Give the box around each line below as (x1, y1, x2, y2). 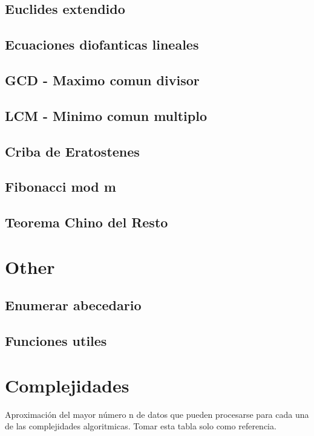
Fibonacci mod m (5, 177, 116, 196)
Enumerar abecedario (5, 296, 142, 314)
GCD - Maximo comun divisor (5, 70, 200, 89)
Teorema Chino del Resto (5, 213, 168, 232)
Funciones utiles (5, 331, 107, 350)
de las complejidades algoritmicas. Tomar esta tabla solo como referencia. (5, 420, 276, 432)
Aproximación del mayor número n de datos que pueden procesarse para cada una (5, 408, 309, 420)
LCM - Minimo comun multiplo (5, 106, 208, 125)
